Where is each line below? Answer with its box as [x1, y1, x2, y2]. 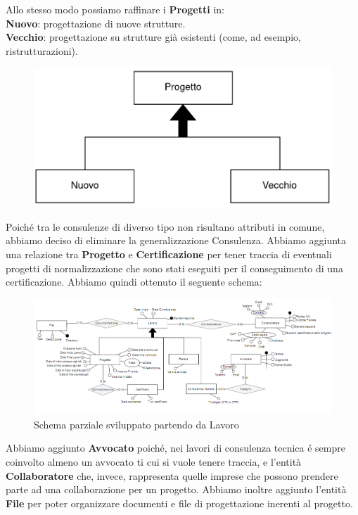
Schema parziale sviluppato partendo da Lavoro [34, 417, 239, 431]
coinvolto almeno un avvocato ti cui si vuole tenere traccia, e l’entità [6, 454, 302, 469]
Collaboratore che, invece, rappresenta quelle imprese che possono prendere [6, 468, 338, 483]
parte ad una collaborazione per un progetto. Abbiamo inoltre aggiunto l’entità [6, 482, 347, 497]
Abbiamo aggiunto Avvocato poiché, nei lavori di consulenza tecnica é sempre [6, 440, 345, 455]
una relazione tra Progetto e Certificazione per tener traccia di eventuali [6, 246, 332, 261]
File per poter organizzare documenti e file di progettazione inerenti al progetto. [6, 495, 353, 510]
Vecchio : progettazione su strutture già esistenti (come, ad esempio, [6, 30, 301, 44]
